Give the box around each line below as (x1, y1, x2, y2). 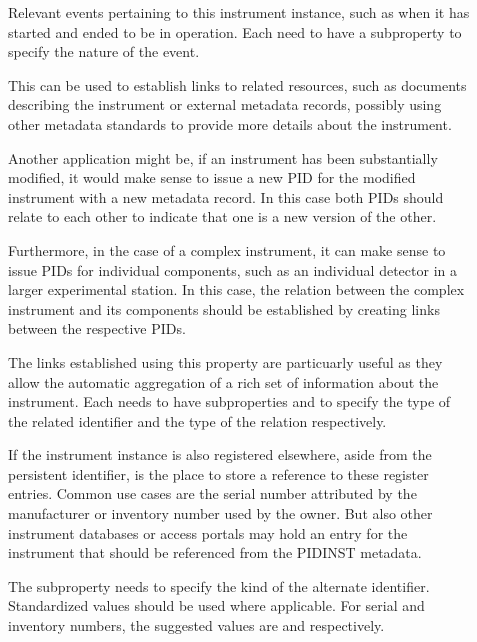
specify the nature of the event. (8, 41, 200, 62)
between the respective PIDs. (8, 318, 186, 339)
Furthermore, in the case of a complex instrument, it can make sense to (8, 239, 446, 260)
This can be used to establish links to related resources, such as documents (8, 74, 467, 95)
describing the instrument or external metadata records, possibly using (8, 94, 442, 115)
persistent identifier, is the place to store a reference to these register (8, 463, 429, 484)
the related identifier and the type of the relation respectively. (8, 410, 387, 431)
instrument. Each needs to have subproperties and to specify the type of (8, 391, 451, 412)
